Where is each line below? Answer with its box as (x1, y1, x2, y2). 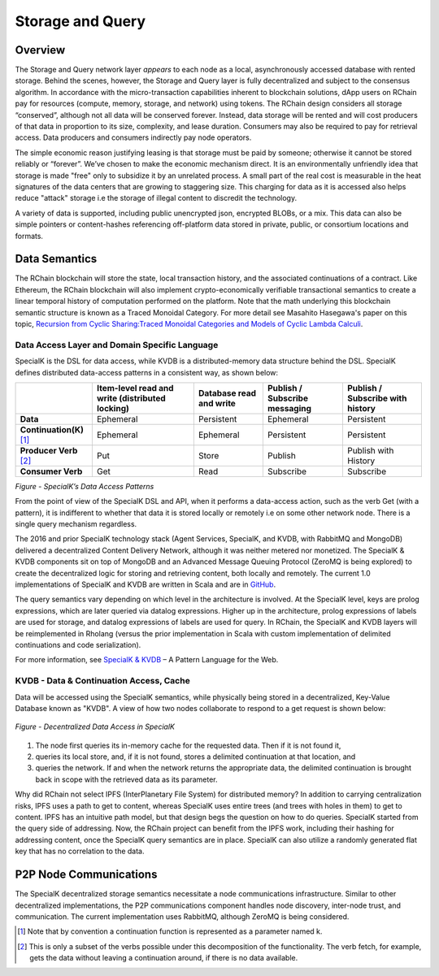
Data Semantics (15, 252, 98, 266)
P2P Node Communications (15, 868, 158, 882)
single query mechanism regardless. (15, 519, 137, 529)
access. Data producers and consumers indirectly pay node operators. (15, 132, 252, 142)
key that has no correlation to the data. (15, 846, 145, 857)
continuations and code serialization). (15, 640, 141, 649)
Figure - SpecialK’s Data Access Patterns (15, 481, 154, 491)
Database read (198, 387, 256, 398)
